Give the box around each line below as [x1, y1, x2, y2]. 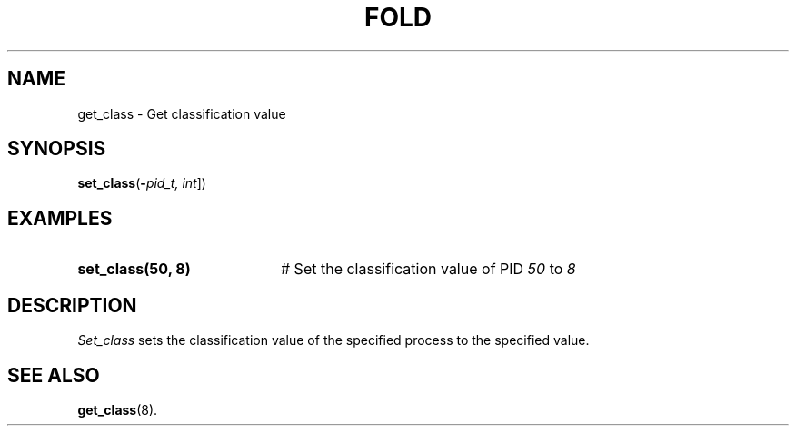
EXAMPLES [7, 206, 113, 230]
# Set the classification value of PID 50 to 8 [280, 260, 576, 279]
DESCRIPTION [7, 293, 137, 317]
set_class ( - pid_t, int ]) [77, 175, 206, 192]
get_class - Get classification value [77, 105, 286, 122]
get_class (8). [77, 401, 158, 418]
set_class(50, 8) [77, 260, 191, 279]
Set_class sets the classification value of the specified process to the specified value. [77, 332, 590, 349]
